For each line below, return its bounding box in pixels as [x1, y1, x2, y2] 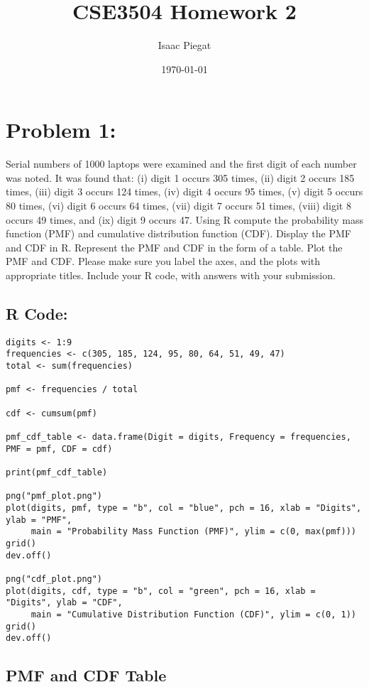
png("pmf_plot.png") [6, 491, 103, 502]
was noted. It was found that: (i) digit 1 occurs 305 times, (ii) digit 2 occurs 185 [6, 170, 355, 185]
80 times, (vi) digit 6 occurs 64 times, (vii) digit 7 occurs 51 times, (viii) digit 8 [6, 198, 351, 213]
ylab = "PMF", [6, 514, 72, 525]
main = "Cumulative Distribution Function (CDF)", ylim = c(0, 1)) [31, 609, 356, 620]
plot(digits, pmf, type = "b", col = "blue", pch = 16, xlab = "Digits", [6, 502, 362, 513]
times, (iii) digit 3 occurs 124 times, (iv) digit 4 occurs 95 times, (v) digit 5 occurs [6, 184, 363, 199]
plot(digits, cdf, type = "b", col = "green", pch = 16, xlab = [6, 585, 316, 596]
